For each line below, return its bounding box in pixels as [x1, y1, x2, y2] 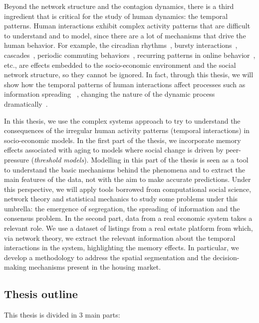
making [4, 262, 26, 272]
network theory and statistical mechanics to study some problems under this [4, 193, 238, 204]
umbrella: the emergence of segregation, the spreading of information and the [4, 203, 240, 213]
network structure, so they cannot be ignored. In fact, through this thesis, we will [4, 69, 254, 80]
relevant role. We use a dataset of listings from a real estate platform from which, [4, 223, 253, 233]
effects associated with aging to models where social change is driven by [4, 145, 224, 155]
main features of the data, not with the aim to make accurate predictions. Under [4, 174, 251, 184]
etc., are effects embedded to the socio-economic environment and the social [4, 59, 236, 70]
